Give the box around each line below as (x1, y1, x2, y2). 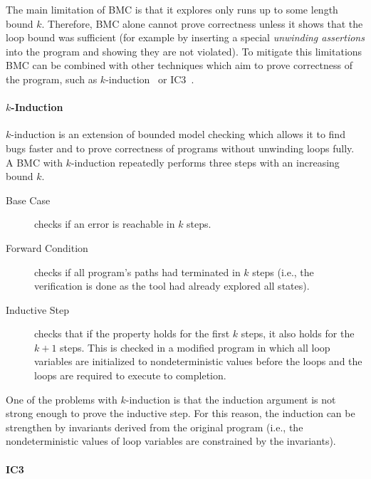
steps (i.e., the (252, 264, 314, 279)
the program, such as (6, 71, 98, 86)
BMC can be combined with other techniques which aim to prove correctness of (6, 58, 353, 73)
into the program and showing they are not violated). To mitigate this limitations (6, 43, 362, 58)
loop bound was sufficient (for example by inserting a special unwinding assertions (6, 30, 365, 45)
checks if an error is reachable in (34, 216, 175, 231)
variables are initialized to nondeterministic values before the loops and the (34, 354, 362, 369)
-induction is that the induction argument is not (125, 391, 336, 406)
